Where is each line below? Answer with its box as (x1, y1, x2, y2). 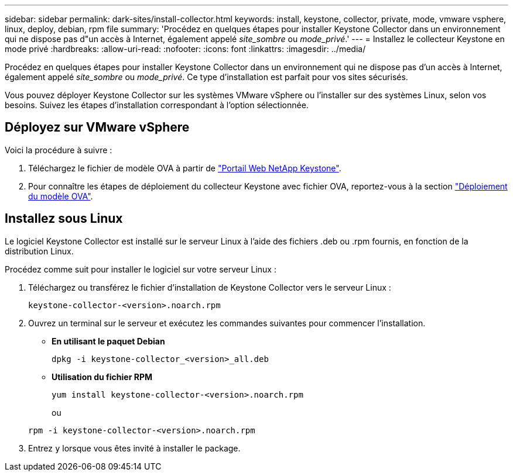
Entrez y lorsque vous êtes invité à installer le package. (28, 443, 241, 453)
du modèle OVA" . (28, 191, 93, 201)
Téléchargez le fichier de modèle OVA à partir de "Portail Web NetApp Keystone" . (28, 163, 341, 173)
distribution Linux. (5, 246, 74, 256)
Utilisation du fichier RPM (52, 371, 153, 382)
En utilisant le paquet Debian (52, 336, 165, 346)
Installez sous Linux (5, 211, 123, 226)
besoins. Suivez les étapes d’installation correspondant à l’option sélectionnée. (5, 100, 309, 110)
